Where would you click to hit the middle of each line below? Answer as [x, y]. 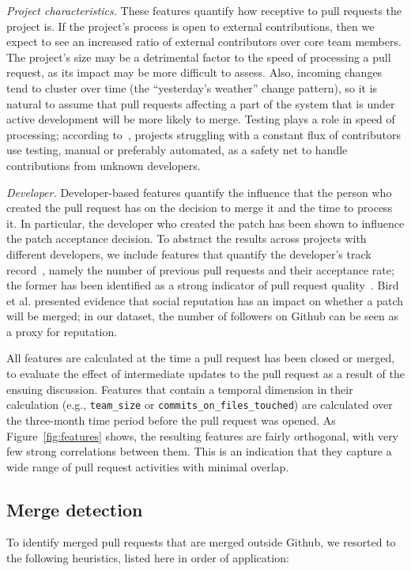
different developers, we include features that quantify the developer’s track [189, 253]
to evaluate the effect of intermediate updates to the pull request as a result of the [205, 374]
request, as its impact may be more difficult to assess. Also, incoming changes [194, 72]
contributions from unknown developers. [104, 165]
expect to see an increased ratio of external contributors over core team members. [204, 42]
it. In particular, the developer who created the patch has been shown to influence [205, 223]
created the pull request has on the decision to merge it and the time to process [200, 208]
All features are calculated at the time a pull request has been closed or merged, [201, 358]
